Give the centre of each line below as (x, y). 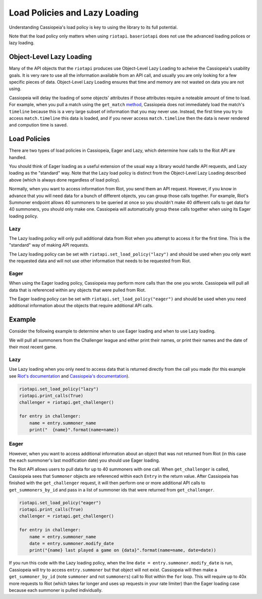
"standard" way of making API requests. (49, 245)
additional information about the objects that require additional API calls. (81, 306)
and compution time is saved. (38, 125)
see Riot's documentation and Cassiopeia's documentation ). (69, 376)
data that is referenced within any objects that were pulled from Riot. (77, 290)
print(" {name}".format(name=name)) (74, 430)
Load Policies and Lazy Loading (74, 13)
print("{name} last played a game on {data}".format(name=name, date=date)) (123, 550)
